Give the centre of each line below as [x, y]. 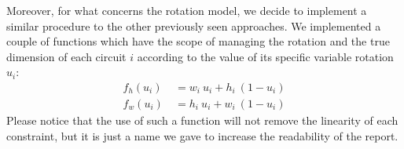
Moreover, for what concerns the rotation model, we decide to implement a [187, 10]
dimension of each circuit [66, 56]
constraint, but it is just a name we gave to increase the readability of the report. [202, 135]
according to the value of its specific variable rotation [265, 56]
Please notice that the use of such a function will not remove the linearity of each [202, 120]
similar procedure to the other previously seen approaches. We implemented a [194, 25]
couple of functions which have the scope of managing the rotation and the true [198, 41]
